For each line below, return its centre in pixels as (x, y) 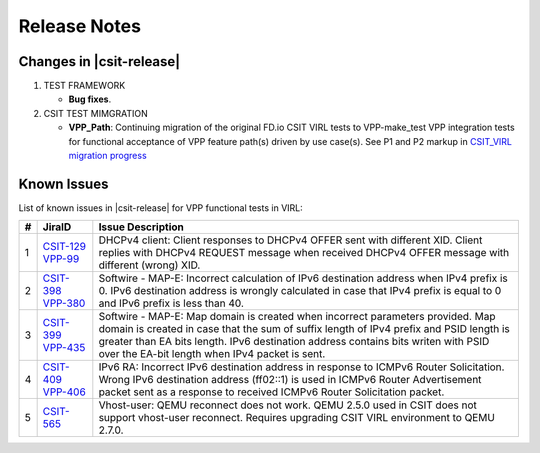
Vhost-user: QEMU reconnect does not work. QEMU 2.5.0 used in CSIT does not (287, 405)
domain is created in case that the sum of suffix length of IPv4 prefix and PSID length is (304, 329)
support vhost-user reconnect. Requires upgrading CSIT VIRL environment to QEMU (296, 418)
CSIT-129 (64, 247)
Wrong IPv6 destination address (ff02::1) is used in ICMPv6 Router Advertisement (290, 380)
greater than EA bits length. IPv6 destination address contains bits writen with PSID (294, 342)
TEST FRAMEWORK (84, 86)
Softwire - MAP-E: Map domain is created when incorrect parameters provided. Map (297, 317)
